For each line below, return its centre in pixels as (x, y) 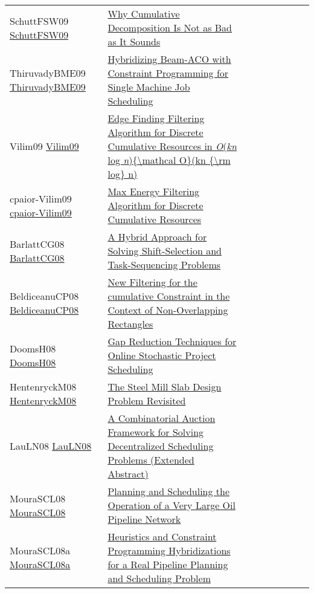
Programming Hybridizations (169, 550)
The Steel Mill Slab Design (165, 387)
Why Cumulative (144, 14)
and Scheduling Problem (159, 578)
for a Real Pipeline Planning (168, 564)
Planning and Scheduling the (169, 491)
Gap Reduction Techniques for (172, 341)
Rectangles (130, 324)
